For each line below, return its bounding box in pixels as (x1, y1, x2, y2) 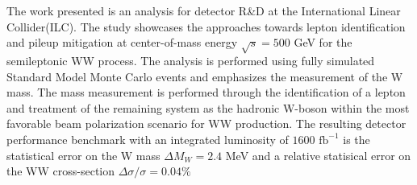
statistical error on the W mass (6, 146, 161, 163)
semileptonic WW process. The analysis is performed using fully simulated (6, 51, 375, 68)
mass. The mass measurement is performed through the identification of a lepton (6, 84, 406, 101)
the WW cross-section (6, 162, 115, 179)
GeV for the (294, 34, 352, 51)
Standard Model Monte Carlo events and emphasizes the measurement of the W (6, 68, 403, 84)
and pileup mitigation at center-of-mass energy (6, 34, 238, 51)
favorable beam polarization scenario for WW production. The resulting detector (6, 115, 407, 132)
